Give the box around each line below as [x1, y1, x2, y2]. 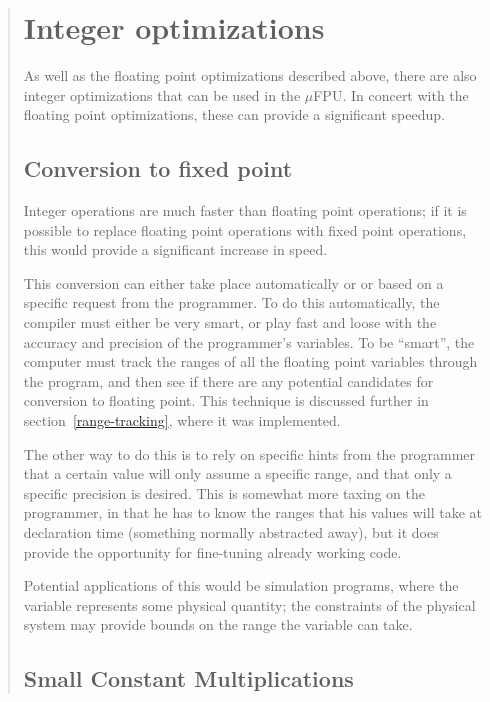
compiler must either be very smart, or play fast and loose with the [23, 312, 437, 333]
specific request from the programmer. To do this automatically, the [23, 292, 440, 313]
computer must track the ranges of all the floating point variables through [23, 351, 478, 372]
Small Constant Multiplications [23, 663, 354, 694]
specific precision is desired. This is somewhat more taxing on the [23, 482, 425, 503]
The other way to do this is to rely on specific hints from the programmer [23, 443, 476, 464]
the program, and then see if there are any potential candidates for [23, 370, 434, 391]
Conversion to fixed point [23, 153, 293, 184]
